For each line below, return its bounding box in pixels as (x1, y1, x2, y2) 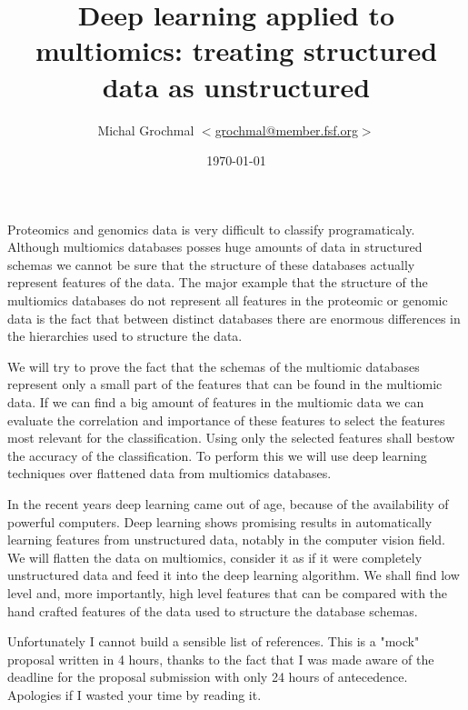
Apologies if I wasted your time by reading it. (7, 685, 262, 704)
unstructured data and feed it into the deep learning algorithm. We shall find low (7, 565, 460, 585)
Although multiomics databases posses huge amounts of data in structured (7, 237, 423, 256)
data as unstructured (102, 67, 371, 105)
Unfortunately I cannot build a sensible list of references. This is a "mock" (7, 632, 420, 651)
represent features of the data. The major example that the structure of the (7, 273, 428, 292)
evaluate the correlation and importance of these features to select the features (7, 410, 445, 429)
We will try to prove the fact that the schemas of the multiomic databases (7, 356, 420, 375)
